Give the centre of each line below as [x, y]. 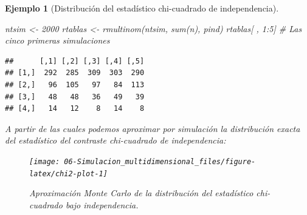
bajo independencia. [102, 204]
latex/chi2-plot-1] [68, 174]
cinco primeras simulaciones [57, 40]
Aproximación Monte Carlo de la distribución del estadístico [141, 193]
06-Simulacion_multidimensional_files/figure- [160, 161]
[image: [45, 161]
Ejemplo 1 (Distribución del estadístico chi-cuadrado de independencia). [142, 8]
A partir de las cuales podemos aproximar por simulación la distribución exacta [153, 128]
